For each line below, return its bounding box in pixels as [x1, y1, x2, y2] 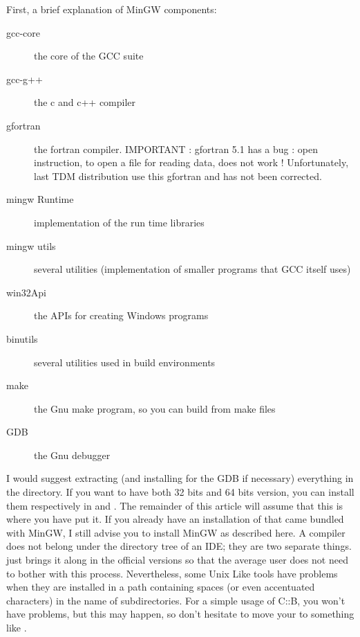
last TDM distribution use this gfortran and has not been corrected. [34, 168, 322, 183]
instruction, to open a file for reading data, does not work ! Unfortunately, [34, 155, 349, 170]
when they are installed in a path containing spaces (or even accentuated [6, 580, 315, 594]
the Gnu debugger [34, 447, 111, 462]
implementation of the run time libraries [34, 215, 205, 229]
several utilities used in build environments [34, 355, 216, 369]
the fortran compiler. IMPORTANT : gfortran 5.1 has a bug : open [34, 141, 318, 156]
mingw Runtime [6, 192, 74, 206]
